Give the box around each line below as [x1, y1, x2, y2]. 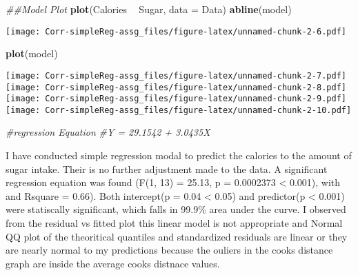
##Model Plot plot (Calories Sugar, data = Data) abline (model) [6, 2, 292, 16]
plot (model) [6, 46, 58, 61]
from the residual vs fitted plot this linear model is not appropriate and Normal [6, 216, 343, 230]
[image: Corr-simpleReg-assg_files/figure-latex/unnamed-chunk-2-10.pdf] [6, 105, 352, 115]
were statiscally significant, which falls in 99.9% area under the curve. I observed [6, 202, 346, 216]
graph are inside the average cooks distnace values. [6, 256, 220, 270]
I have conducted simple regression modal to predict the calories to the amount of [6, 148, 352, 163]
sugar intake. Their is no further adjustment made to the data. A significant [6, 161, 328, 176]
